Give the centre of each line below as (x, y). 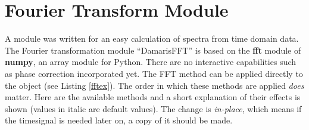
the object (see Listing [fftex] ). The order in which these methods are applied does (154, 85)
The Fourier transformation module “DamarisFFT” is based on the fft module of (153, 50)
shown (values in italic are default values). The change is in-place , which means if (153, 108)
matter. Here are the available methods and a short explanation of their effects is (153, 97)
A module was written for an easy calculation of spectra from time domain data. (152, 38)
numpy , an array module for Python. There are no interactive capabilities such (151, 62)
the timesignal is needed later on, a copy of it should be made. (119, 120)
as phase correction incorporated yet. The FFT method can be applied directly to (154, 73)
